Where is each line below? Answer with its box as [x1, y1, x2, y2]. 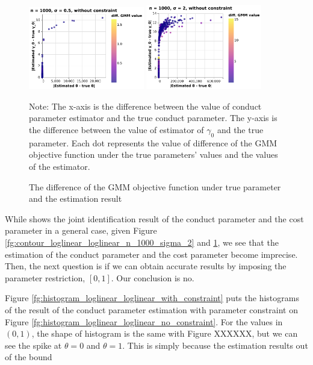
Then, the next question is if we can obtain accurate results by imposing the [5, 260, 287, 272]
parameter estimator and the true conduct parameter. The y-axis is [29, 111, 277, 124]
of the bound [5, 351, 52, 363]
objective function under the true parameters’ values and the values [29, 148, 278, 161]
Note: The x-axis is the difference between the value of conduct [29, 99, 262, 112]
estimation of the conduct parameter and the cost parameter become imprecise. [5, 248, 298, 260]
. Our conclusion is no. [111, 271, 194, 284]
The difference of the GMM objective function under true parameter [29, 180, 281, 193]
